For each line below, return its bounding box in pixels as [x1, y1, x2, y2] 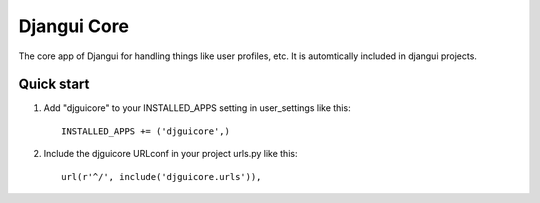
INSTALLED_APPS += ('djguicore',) [61, 125, 230, 137]
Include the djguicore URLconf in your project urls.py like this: [43, 148, 298, 160]
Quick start [18, 76, 90, 93]
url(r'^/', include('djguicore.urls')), [61, 171, 262, 182]
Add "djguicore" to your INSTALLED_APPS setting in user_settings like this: [43, 102, 351, 114]
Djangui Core [18, 15, 130, 37]
